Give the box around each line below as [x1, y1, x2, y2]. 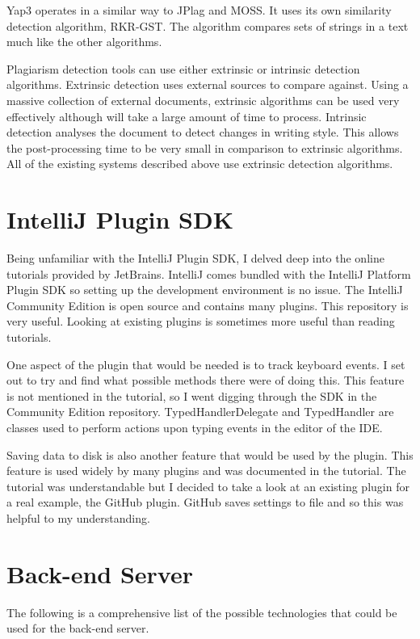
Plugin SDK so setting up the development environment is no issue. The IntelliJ [6, 281, 403, 298]
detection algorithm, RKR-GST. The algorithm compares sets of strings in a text [6, 17, 409, 34]
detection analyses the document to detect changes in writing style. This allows [6, 124, 399, 141]
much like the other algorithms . [6, 33, 162, 50]
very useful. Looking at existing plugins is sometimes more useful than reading [6, 313, 395, 330]
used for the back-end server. [6, 620, 149, 637]
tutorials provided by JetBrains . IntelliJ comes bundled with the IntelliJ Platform [6, 265, 411, 282]
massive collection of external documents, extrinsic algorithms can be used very [6, 91, 400, 108]
